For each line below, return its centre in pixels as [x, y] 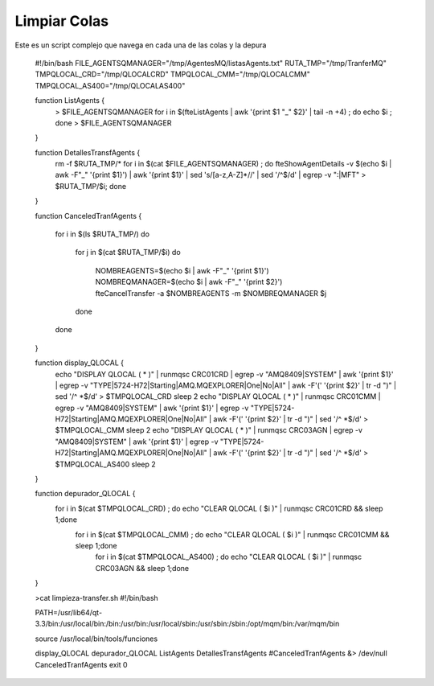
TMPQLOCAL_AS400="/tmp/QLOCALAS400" [110, 85]
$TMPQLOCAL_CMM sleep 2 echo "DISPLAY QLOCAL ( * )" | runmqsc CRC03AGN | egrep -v [209, 430]
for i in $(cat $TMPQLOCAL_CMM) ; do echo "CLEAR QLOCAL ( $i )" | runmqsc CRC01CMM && [232, 534]
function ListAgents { [70, 101]
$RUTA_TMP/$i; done [91, 186]
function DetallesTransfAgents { [88, 152]
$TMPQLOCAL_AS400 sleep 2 [105, 464]
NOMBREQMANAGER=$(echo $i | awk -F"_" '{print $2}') [189, 282]
